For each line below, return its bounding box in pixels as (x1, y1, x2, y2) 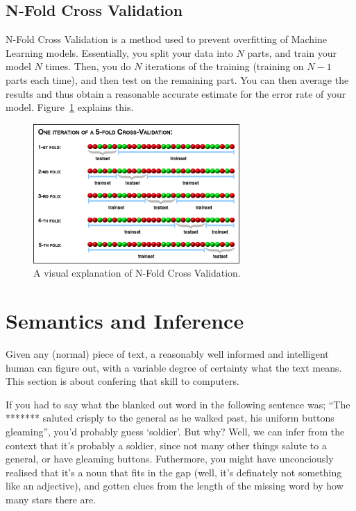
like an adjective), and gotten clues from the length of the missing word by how (6, 478, 344, 493)
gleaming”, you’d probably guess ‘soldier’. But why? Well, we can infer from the (6, 424, 345, 438)
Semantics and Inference (6, 306, 244, 335)
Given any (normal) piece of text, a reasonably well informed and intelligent (6, 346, 329, 361)
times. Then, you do (45, 59, 131, 73)
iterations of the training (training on (145, 59, 304, 73)
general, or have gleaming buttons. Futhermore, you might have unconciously (6, 451, 334, 466)
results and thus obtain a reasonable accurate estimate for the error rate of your (6, 86, 346, 101)
